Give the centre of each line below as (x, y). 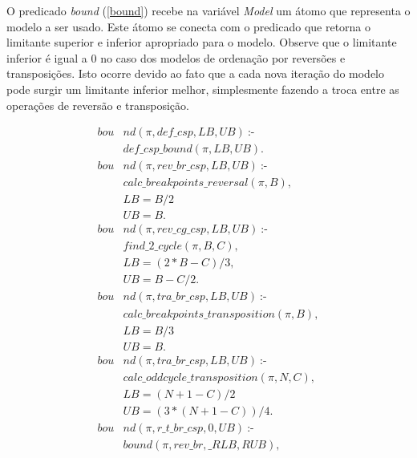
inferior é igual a (47, 57)
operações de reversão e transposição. (98, 105)
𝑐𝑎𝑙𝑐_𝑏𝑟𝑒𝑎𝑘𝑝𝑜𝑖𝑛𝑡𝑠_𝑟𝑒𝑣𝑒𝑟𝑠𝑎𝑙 (186, 183)
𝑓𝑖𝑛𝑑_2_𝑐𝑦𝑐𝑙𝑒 (152, 247)
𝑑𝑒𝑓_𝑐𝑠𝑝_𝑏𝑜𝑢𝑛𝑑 (158, 150)
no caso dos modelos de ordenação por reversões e (223, 57)
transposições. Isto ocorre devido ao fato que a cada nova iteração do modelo (195, 73)
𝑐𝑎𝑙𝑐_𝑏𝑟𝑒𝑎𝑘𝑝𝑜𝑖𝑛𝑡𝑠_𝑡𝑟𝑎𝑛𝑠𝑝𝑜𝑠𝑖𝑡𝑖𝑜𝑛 (199, 314)
